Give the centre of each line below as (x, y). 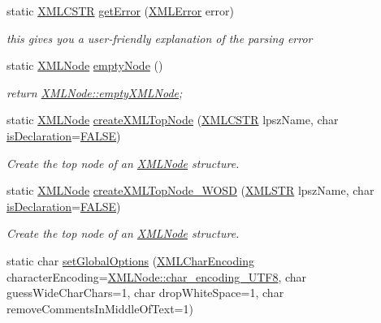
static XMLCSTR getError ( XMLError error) (120, 11)
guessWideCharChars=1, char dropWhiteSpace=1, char (145, 293)
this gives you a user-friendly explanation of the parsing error (160, 38)
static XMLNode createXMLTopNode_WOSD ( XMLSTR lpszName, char (190, 190)
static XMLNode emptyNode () (85, 65)
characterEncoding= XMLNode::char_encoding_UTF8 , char (157, 276)
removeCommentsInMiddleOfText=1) (100, 308)
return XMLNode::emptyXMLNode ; (95, 92)
